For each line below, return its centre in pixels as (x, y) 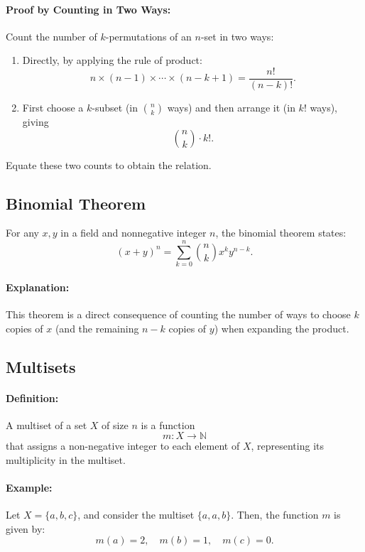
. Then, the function (275, 515)
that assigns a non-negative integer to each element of (123, 446)
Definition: (32, 397)
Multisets (41, 366)
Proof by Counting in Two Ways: (88, 9)
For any (22, 233)
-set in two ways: (237, 36)
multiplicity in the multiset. (66, 459)
